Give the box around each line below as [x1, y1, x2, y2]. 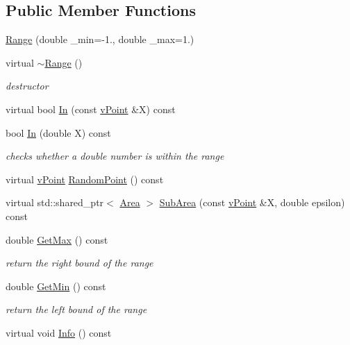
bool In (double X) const [6, 125, 111, 140]
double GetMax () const [6, 232, 108, 246]
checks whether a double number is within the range [6, 149, 224, 163]
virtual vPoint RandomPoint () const [6, 171, 164, 186]
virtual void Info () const [6, 325, 112, 339]
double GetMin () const [6, 278, 106, 293]
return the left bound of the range [6, 302, 147, 317]
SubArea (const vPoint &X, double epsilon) [159, 195, 345, 210]
